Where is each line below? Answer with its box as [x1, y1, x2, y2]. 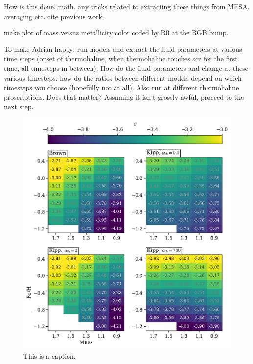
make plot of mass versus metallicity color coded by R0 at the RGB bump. [4, 27, 229, 38]
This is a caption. [23, 350, 76, 361]
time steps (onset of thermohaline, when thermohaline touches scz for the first [4, 53, 238, 64]
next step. [4, 101, 34, 112]
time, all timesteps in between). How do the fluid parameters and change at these [4, 63, 248, 73]
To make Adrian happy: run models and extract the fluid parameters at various [4, 44, 242, 54]
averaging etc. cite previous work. [4, 11, 104, 21]
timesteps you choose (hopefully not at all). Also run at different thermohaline [4, 82, 239, 92]
